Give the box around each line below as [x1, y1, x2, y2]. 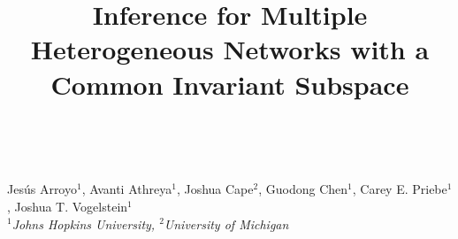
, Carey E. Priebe [352, 180, 447, 198]
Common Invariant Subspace [50, 66, 409, 102]
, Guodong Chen [258, 180, 348, 198]
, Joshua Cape [176, 180, 254, 198]
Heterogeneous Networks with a [30, 31, 430, 67]
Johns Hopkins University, [11, 214, 156, 233]
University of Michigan [164, 214, 289, 233]
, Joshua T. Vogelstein [7, 197, 128, 215]
